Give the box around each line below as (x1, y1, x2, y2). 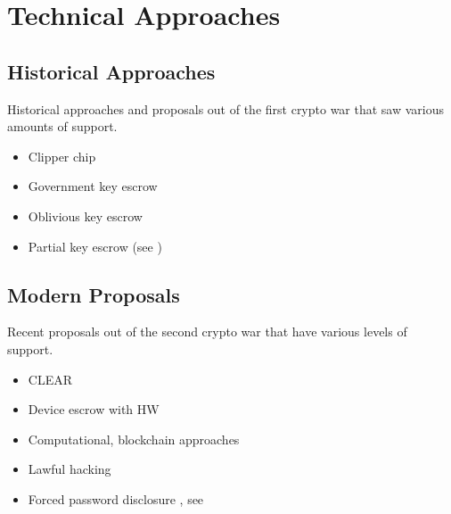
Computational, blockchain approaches (28, 429, 240, 448)
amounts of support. (7, 117, 118, 136)
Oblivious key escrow (28, 206, 143, 225)
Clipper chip (28, 146, 96, 165)
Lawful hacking (28, 460, 111, 478)
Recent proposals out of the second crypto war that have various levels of (7, 322, 407, 341)
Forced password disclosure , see (28, 489, 204, 508)
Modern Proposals (7, 280, 180, 308)
